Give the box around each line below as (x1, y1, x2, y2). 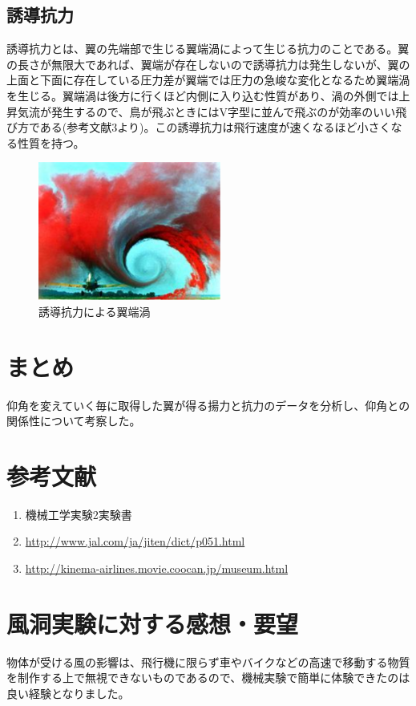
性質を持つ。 (17, 134, 85, 151)
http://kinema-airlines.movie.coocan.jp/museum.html (25, 560, 289, 577)
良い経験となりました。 (6, 684, 130, 701)
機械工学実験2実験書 (25, 505, 132, 522)
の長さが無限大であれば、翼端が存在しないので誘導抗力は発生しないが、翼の (6, 55, 410, 72)
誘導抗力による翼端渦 (38, 302, 151, 319)
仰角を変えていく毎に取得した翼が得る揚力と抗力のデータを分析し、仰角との (6, 396, 410, 413)
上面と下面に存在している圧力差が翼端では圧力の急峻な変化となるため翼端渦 (6, 71, 410, 88)
